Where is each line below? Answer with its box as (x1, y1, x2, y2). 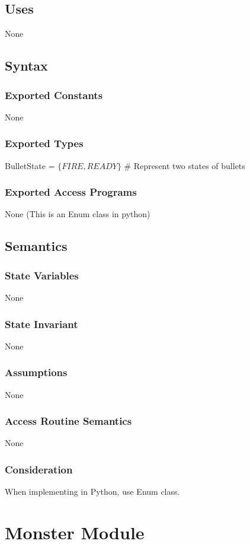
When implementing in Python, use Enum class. (5, 485, 180, 498)
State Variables (5, 268, 79, 282)
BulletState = (5, 159, 55, 171)
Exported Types (5, 136, 84, 151)
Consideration (5, 462, 73, 476)
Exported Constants (5, 87, 103, 102)
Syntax (5, 56, 48, 75)
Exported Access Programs (5, 184, 137, 199)
